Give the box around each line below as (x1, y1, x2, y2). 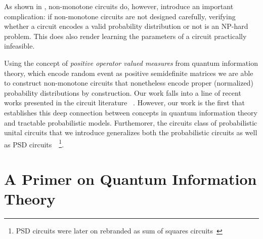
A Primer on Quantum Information (4, 169, 257, 189)
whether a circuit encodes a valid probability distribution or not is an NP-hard (4, 21, 248, 31)
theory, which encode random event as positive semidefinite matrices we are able (4, 67, 253, 78)
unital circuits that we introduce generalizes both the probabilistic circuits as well (4, 127, 257, 138)
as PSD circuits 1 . (4, 137, 64, 149)
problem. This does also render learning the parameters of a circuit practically (4, 30, 247, 41)
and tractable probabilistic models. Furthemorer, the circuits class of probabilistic (4, 117, 257, 128)
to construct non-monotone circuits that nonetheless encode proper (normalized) (4, 77, 253, 88)
